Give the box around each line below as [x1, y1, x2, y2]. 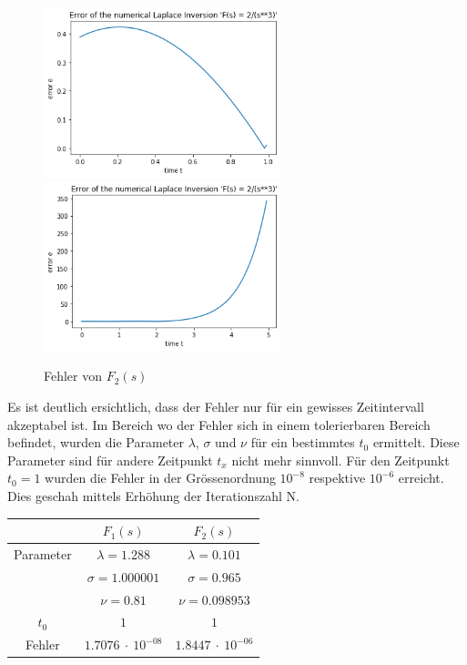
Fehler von [44, 366, 103, 385]
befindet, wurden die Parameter [7, 433, 184, 452]
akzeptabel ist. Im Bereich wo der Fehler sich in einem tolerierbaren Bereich [7, 414, 431, 434]
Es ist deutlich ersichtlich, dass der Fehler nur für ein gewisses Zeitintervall [7, 397, 424, 416]
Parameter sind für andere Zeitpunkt [7, 450, 213, 469]
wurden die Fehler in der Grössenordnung [45, 468, 276, 487]
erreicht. [398, 468, 444, 487]
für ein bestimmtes [250, 433, 355, 452]
